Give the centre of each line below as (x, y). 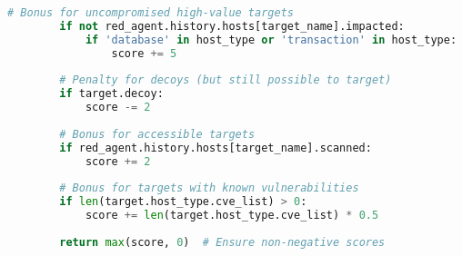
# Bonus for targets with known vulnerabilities (209, 188)
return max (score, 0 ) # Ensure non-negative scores (222, 242)
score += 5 (144, 53)
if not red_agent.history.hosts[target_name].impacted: (232, 26)
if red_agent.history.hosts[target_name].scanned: (216, 148)
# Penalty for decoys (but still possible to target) (226, 80)
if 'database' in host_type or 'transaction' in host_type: (271, 39)
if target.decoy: (111, 94)
